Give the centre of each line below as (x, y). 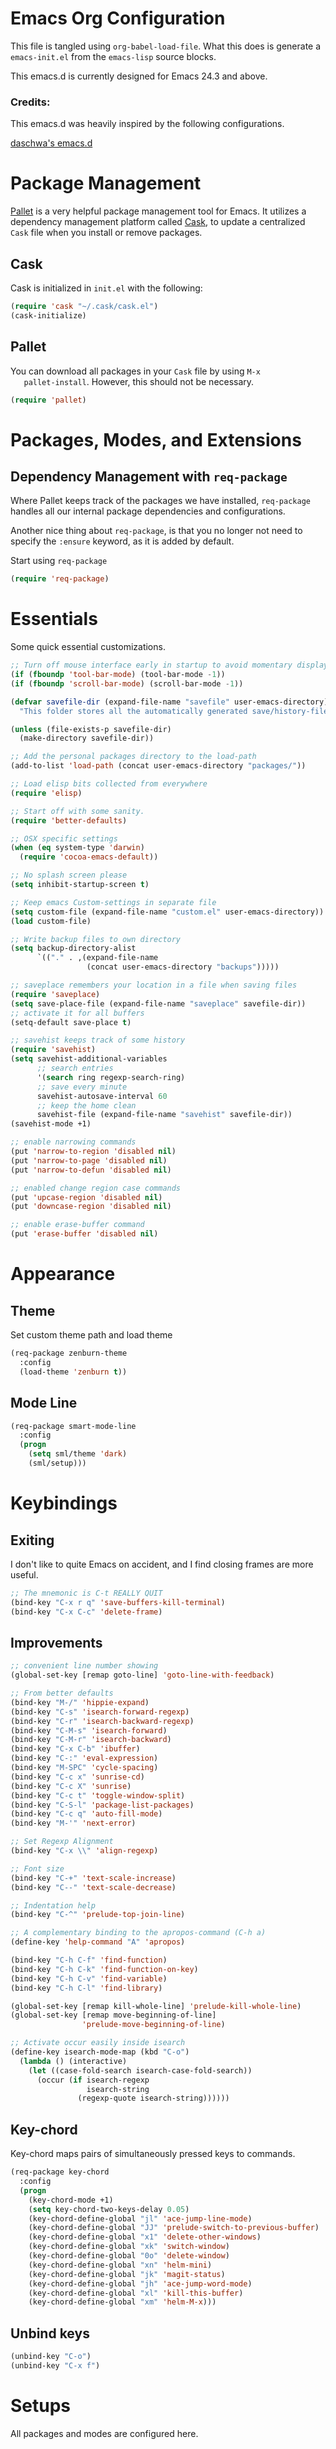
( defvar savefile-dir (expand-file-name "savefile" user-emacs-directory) (169, 702)
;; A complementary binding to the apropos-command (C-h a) (138, 1933)
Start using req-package (59, 561)
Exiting (32, 1540)
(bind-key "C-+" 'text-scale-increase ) (93, 1878)
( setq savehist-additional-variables (89, 1059)
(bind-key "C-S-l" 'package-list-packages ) (102, 1805)
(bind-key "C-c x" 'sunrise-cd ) (77, 1777)
